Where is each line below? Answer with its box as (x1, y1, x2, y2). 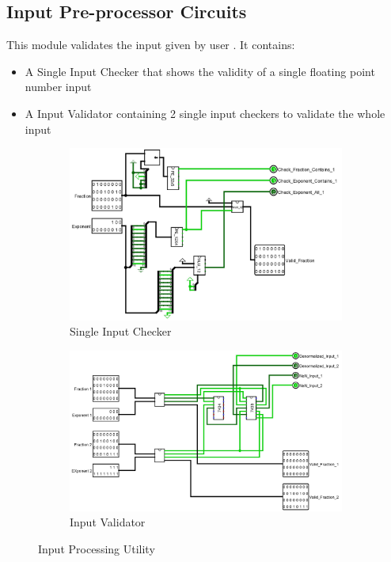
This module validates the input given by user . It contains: (6, 36, 295, 53)
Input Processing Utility (38, 540, 155, 556)
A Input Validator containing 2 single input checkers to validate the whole (25, 104, 385, 121)
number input (25, 78, 92, 95)
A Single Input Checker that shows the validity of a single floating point (25, 63, 375, 79)
